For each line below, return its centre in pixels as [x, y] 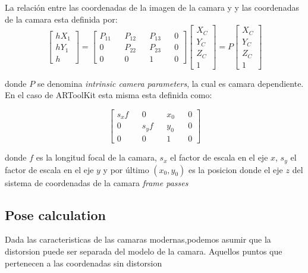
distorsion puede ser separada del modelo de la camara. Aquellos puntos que [144, 251]
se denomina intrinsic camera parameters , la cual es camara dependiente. [170, 83]
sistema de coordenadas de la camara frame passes [97, 182]
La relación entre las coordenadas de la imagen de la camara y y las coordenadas [152, 7]
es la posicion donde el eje [235, 169]
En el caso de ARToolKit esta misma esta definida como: [109, 95]
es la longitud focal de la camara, [96, 157]
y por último [126, 169]
